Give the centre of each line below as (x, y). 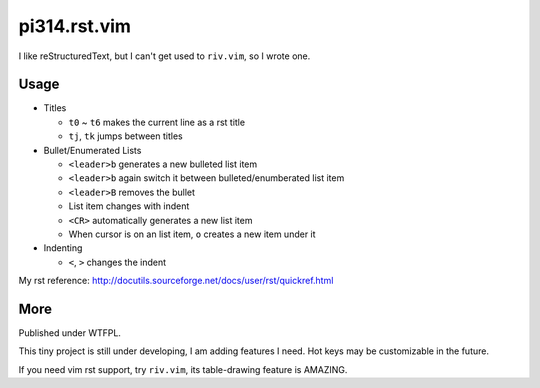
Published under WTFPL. (70, 333)
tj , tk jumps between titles (126, 136)
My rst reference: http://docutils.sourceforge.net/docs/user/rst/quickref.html (176, 281)
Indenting (63, 248)
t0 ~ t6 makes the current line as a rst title (156, 122)
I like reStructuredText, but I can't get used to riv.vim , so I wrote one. (164, 56)
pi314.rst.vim (75, 26)
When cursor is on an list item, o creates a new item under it (192, 234)
